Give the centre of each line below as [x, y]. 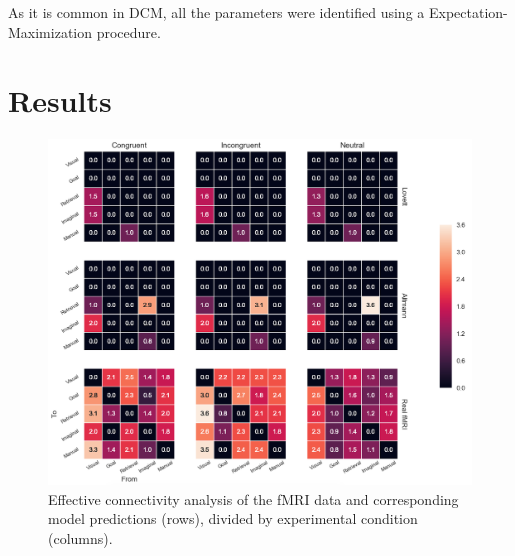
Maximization [50, 31]
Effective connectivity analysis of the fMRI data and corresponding [253, 498]
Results [60, 100]
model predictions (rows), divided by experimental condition [233, 518]
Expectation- [468, 12]
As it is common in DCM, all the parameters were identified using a [216, 12]
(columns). [80, 537]
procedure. [128, 31]
